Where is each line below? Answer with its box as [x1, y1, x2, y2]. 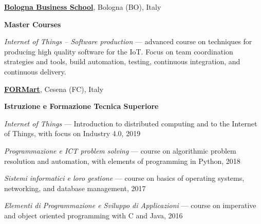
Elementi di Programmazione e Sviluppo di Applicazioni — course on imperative [4, 200, 256, 211]
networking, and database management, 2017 [4, 182, 146, 193]
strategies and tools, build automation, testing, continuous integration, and [4, 56, 240, 67]
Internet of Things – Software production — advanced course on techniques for [4, 36, 252, 47]
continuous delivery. [4, 66, 66, 77]
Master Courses [4, 18, 61, 29]
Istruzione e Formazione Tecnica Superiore [4, 101, 159, 111]
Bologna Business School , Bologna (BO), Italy [4, 2, 161, 12]
